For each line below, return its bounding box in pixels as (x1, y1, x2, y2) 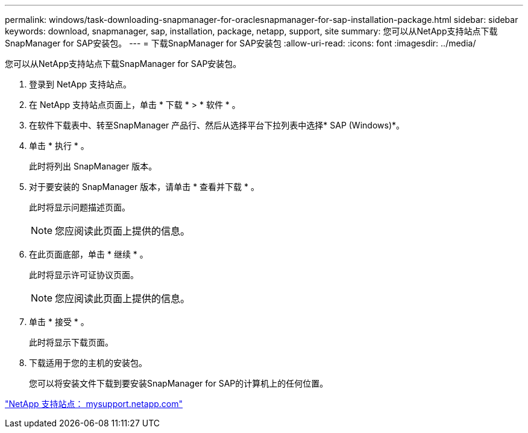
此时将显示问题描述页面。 (29, 202, 130, 212)
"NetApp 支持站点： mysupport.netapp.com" (5, 399, 183, 409)
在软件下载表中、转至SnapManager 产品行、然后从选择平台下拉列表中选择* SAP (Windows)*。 (29, 120, 404, 130)
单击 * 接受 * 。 (29, 317, 89, 327)
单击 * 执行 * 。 (29, 141, 89, 151)
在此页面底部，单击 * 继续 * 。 (29, 249, 148, 259)
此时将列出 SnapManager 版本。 (29, 161, 157, 171)
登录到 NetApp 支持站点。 (29, 79, 131, 89)
